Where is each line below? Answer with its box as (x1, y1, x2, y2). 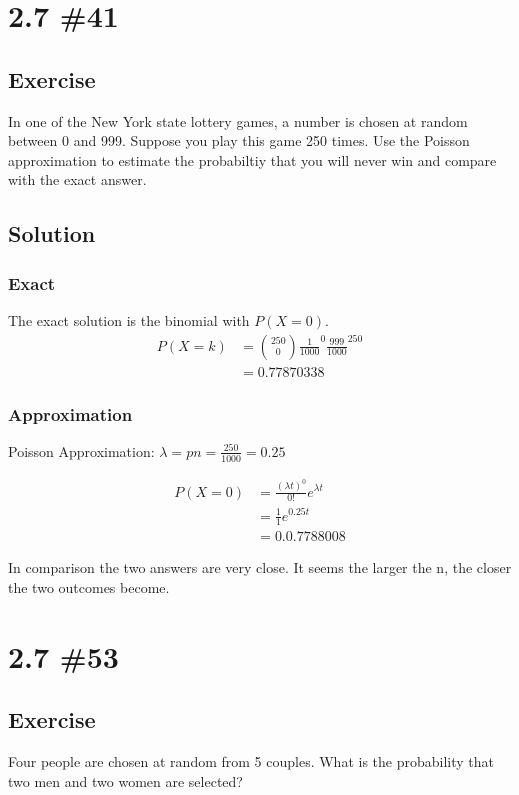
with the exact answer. (8, 169, 147, 190)
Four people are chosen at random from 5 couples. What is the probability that (8, 751, 494, 772)
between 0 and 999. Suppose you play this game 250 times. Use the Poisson (8, 130, 470, 151)
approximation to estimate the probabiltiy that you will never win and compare (8, 149, 497, 170)
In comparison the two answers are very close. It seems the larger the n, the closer (8, 557, 512, 578)
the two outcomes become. (8, 576, 170, 597)
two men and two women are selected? (8, 770, 243, 791)
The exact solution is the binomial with (8, 309, 250, 330)
